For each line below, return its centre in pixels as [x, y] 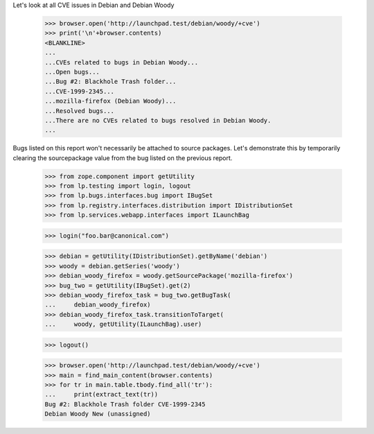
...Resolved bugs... [79, 111]
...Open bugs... [72, 72]
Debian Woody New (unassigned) [98, 414]
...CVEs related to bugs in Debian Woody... [122, 62]
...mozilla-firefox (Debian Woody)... [110, 101]
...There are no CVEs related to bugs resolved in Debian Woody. [158, 120]
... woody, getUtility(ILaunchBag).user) [123, 324]
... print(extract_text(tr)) [101, 394]
